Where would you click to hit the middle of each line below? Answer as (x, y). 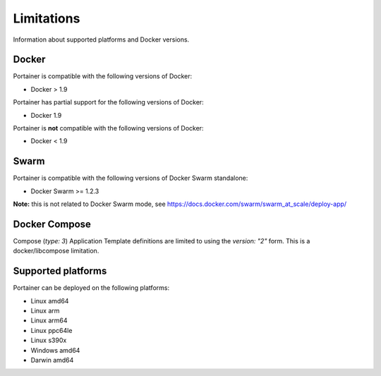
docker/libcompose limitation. (56, 251)
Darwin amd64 (52, 360)
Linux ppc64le (52, 330)
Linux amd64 (50, 301)
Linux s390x (49, 340)
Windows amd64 (55, 350)
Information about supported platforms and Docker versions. (101, 40)
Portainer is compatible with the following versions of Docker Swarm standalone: (131, 178)
